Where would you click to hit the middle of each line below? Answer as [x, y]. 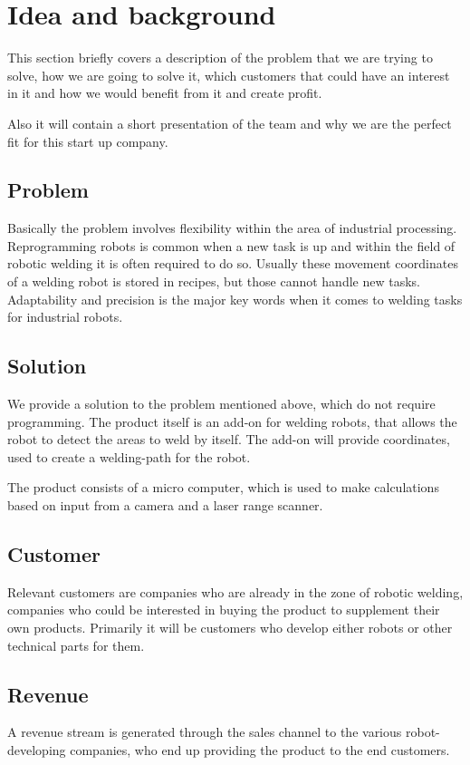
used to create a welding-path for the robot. [129, 456]
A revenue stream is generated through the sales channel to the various [205, 732]
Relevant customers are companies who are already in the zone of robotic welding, [235, 591]
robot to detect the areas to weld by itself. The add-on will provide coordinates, [229, 439]
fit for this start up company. [88, 141]
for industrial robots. [65, 317]
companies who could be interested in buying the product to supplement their [224, 610]
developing [37, 750]
